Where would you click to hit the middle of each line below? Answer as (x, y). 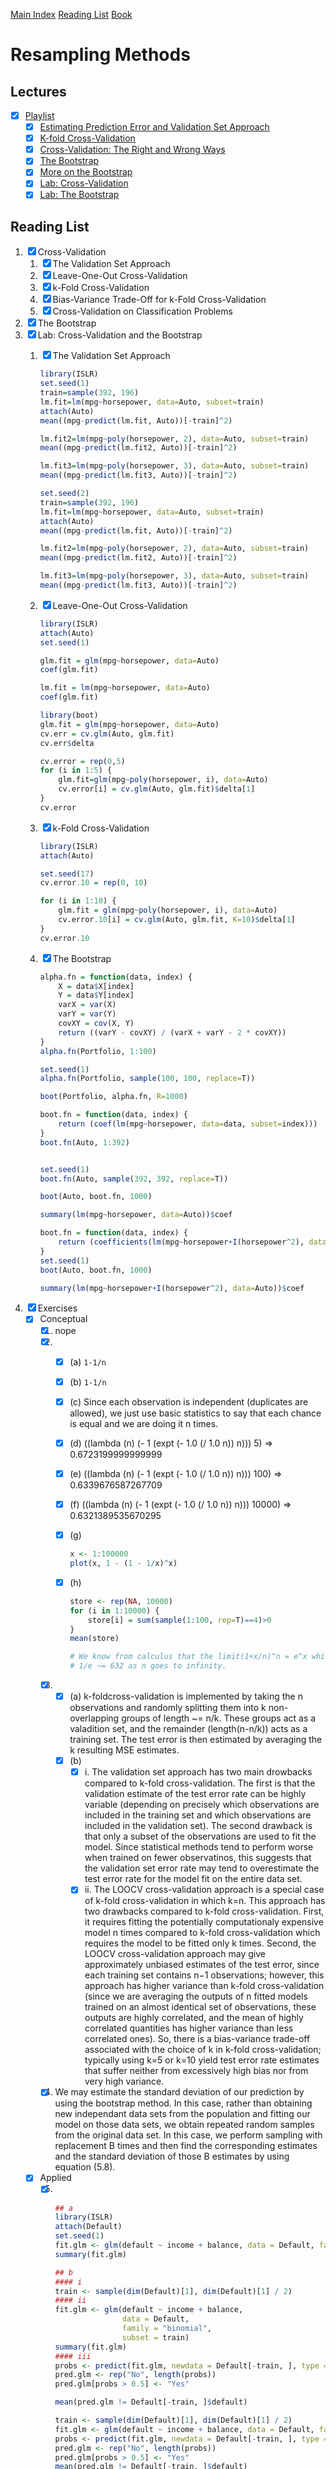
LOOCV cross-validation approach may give (175, 1954)
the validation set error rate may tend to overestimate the (202, 1868)
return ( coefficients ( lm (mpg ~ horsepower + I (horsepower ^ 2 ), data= (195, 1242)
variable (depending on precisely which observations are (202, 1805)
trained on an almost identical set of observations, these (200, 2007)
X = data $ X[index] (96, 986)
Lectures (38, 91)
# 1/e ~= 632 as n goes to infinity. (148, 1666)
